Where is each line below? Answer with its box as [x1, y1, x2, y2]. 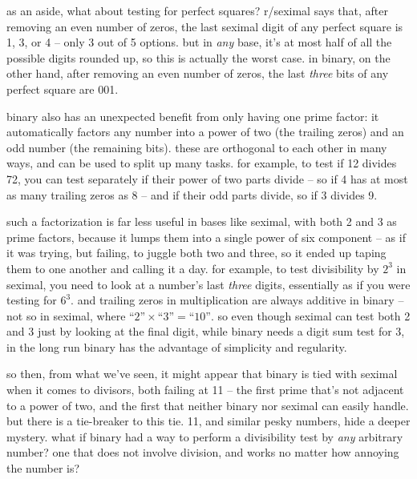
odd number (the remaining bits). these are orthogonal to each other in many [6, 139, 387, 155]
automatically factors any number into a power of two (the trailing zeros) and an [6, 123, 404, 140]
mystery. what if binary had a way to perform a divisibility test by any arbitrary [6, 428, 403, 445]
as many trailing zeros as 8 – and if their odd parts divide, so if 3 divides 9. [6, 186, 378, 203]
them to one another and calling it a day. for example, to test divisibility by [6, 260, 379, 276]
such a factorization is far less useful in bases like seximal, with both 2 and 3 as [6, 213, 397, 230]
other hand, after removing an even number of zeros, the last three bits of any [6, 65, 389, 82]
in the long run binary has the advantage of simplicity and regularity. [6, 338, 347, 355]
